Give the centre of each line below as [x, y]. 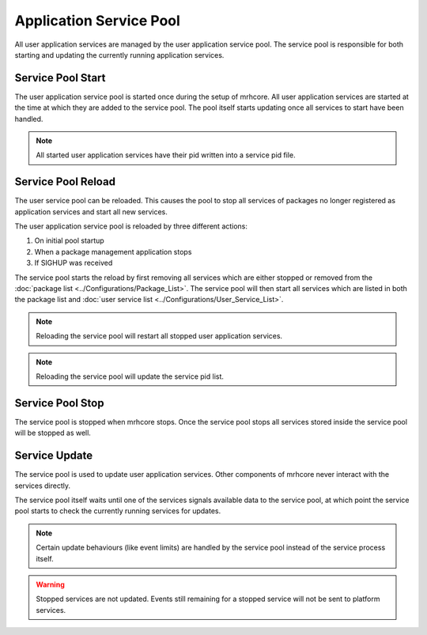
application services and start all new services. [91, 212]
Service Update [54, 456]
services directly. [43, 486]
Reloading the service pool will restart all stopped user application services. [159, 336]
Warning [50, 584]
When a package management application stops [113, 251]
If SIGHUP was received [74, 263]
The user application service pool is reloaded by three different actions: [131, 226]
